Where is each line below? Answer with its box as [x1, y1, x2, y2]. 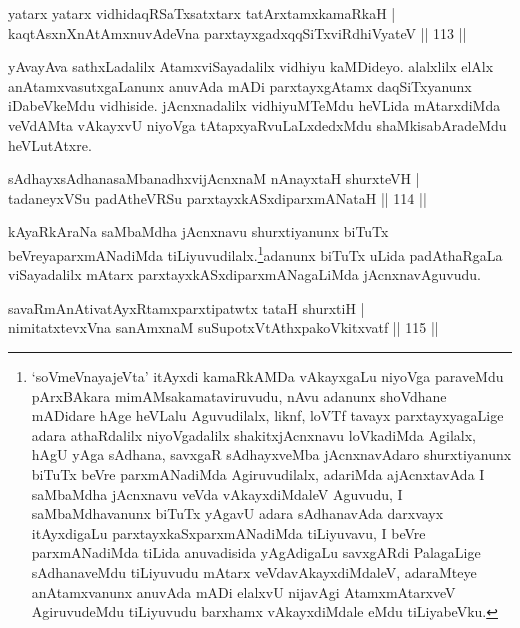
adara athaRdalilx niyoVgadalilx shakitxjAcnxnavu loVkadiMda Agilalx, [31, 424, 476, 445]
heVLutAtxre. [8, 134, 92, 155]
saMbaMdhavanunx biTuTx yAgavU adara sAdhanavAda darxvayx [31, 503, 444, 524]
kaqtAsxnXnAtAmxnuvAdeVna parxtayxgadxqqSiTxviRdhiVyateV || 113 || [8, 22, 467, 43]
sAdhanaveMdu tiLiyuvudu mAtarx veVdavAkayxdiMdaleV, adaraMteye [31, 561, 477, 582]
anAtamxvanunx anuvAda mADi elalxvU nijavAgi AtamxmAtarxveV [31, 581, 456, 602]
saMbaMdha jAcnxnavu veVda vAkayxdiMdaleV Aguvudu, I [31, 483, 403, 504]
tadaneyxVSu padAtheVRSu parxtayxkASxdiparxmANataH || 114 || [8, 187, 427, 208]
